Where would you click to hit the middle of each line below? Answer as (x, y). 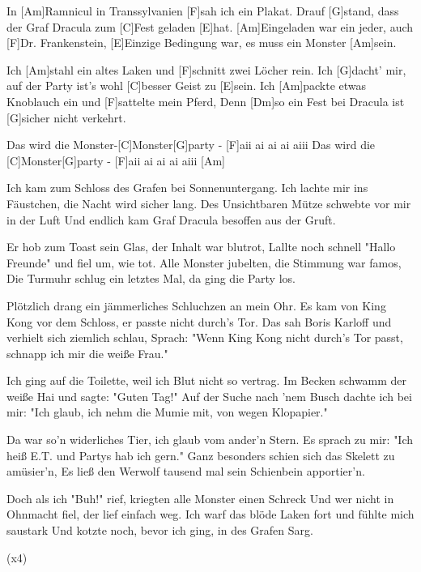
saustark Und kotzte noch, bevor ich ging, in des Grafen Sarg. (160, 530)
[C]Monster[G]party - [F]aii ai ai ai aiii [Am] (116, 160)
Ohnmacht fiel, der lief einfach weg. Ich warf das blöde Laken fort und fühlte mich (210, 514)
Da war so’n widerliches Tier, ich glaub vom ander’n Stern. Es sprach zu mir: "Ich (210, 440)
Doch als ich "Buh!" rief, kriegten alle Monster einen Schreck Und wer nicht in (200, 498)
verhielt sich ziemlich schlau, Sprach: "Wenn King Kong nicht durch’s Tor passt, (205, 337)
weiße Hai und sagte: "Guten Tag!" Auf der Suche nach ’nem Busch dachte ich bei (209, 396)
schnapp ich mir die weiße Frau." (87, 353)
